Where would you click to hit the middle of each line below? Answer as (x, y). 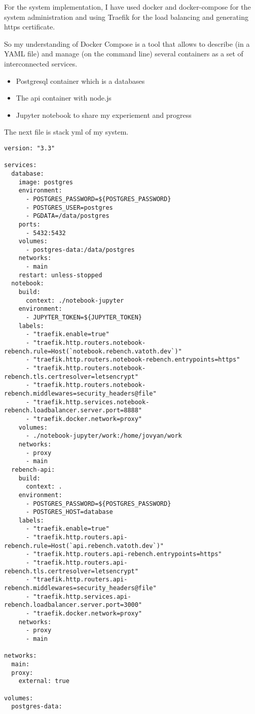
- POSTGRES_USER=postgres (69, 207)
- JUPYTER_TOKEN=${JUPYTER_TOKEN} (84, 318)
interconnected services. (41, 63)
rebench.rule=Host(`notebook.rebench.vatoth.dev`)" (93, 351)
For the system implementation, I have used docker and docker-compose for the (128, 7)
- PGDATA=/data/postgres (67, 216)
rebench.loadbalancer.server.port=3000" (73, 605)
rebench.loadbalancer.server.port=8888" (73, 411)
